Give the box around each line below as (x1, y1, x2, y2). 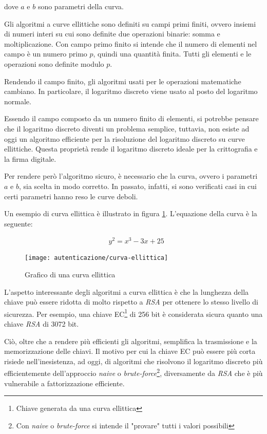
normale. (4, 96, 31, 106)
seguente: (4, 218, 33, 229)
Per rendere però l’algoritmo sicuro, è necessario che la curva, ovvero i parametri (4, 171, 258, 181)
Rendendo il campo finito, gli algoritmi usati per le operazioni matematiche (4, 76, 241, 86)
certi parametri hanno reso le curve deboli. (4, 191, 138, 201)
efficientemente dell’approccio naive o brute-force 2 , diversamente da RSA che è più (4, 366, 263, 379)
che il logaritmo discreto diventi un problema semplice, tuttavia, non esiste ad (4, 123, 250, 134)
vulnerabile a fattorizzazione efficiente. (4, 378, 125, 388)
